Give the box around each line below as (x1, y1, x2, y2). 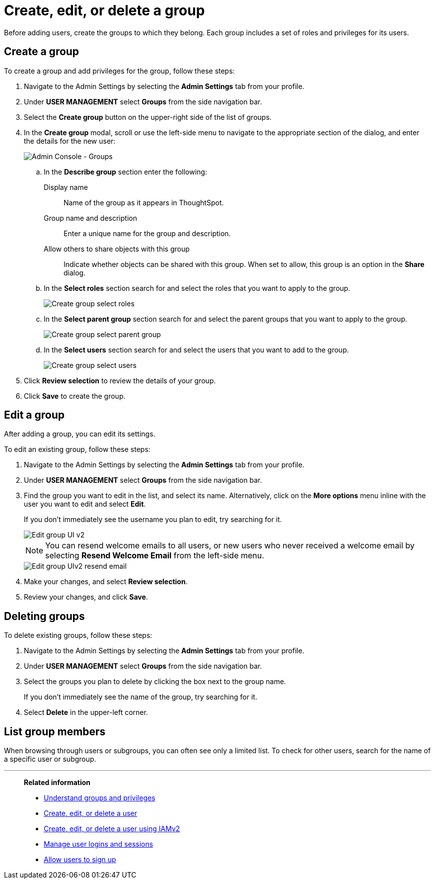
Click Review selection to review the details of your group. (24, 376, 216, 385)
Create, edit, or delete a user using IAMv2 (44, 824, 180, 833)
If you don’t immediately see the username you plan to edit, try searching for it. (24, 515, 282, 524)
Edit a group (4, 409, 65, 422)
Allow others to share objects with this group (44, 244, 190, 253)
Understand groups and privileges (44, 794, 155, 802)
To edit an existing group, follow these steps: (4, 445, 150, 454)
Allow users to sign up (44, 855, 116, 864)
